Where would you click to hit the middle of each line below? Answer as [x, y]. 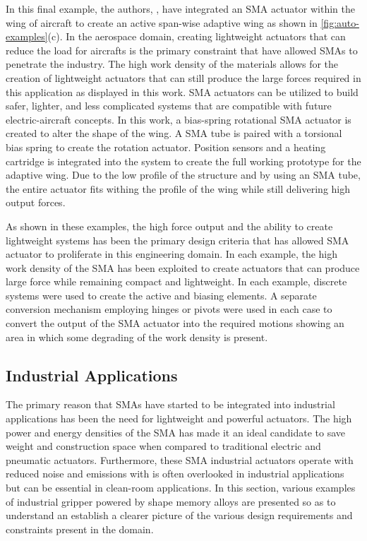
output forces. [36, 202]
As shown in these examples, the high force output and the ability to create [169, 226]
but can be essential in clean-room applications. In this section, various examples [181, 488]
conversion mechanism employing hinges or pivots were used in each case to [169, 309]
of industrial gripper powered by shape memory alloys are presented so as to [171, 501]
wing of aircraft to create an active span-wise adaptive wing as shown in [162, 22]
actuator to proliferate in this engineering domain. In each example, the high [172, 254]
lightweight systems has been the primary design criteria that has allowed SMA [178, 240]
